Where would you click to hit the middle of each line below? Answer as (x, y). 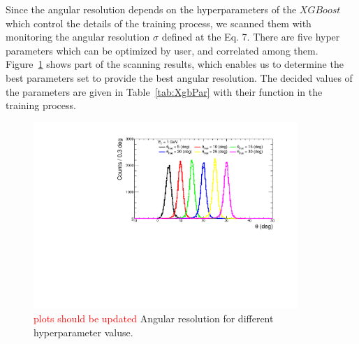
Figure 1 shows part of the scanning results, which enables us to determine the (175, 64)
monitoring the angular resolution (78, 37)
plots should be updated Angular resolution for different (154, 318)
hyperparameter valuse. (83, 332)
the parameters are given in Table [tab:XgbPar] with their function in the (164, 91)
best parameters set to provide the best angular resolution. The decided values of (179, 77)
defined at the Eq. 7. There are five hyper (251, 37)
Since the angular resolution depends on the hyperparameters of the (151, 9)
